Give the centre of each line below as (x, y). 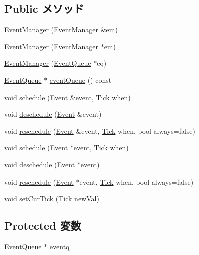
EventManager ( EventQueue (48, 63)
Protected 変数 (43, 226)
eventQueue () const (80, 80)
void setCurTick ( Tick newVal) (52, 198)
